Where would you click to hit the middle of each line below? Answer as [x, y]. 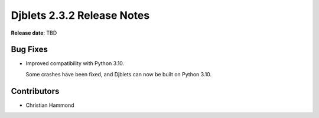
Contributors [35, 91]
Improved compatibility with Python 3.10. [75, 63]
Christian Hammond [50, 105]
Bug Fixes [30, 50]
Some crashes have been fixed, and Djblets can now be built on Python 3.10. [119, 74]
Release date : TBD [34, 33]
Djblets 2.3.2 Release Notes [80, 15]
